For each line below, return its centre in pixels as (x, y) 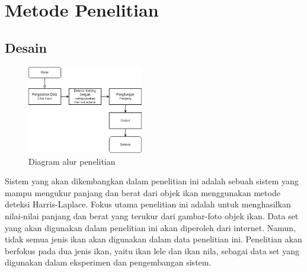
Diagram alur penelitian (72, 161)
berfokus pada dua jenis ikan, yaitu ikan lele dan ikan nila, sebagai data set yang (152, 250)
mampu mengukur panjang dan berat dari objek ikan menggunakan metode (143, 192)
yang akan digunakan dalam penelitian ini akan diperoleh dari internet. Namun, (150, 227)
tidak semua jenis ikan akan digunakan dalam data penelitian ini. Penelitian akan (153, 239)
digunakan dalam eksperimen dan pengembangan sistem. (108, 262)
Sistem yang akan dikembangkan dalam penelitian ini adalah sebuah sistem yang (152, 181)
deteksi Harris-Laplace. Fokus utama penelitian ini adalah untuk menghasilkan (148, 204)
